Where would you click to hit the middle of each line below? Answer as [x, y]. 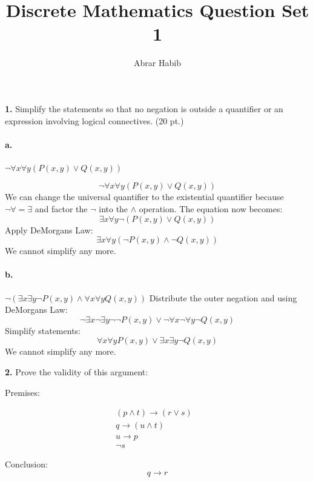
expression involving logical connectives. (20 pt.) [94, 120]
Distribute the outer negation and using [223, 297]
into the [114, 209]
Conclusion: [26, 464]
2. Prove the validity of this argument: [77, 372]
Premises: [22, 392]
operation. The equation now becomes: [211, 209]
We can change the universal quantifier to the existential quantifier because [144, 197]
